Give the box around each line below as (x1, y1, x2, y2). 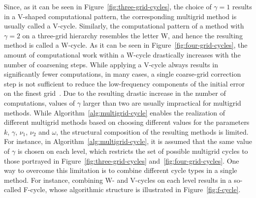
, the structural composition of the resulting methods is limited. (56, 126, 249, 137)
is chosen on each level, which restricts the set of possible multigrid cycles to (17, 145, 248, 156)
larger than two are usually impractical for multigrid (83, 97, 241, 108)
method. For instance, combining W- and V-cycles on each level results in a (4, 174, 232, 185)
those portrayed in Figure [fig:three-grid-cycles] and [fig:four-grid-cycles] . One (4, 155, 239, 166)
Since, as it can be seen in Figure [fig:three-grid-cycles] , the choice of (4, 1, 212, 11)
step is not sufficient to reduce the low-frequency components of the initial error (4, 78, 245, 88)
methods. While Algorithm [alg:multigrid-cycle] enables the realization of (4, 107, 225, 117)
